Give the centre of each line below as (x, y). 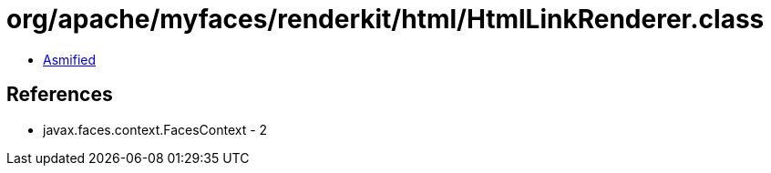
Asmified (70, 59)
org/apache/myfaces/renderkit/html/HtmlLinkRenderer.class (385, 19)
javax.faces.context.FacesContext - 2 (155, 129)
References (60, 95)
